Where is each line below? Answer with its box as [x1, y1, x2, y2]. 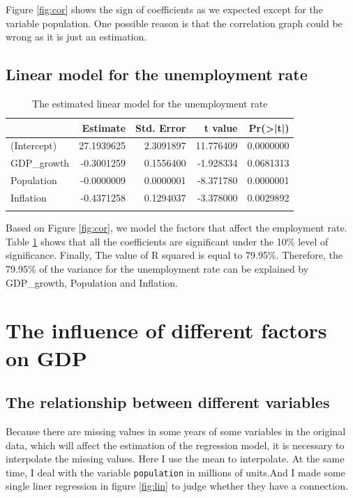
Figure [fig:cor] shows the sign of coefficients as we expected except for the [6, 2, 323, 16]
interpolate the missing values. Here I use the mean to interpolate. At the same [6, 451, 345, 466]
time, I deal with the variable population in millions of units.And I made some [6, 465, 345, 479]
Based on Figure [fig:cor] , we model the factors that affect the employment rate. [6, 220, 347, 235]
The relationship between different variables [6, 391, 330, 413]
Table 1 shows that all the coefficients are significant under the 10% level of [6, 234, 329, 248]
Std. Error [135, 120, 186, 135]
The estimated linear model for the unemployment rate [32, 96, 268, 110]
